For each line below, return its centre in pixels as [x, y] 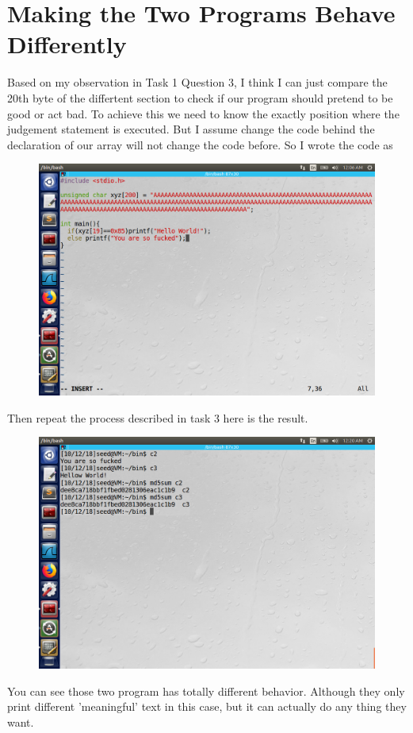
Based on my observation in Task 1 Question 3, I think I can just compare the [197, 82]
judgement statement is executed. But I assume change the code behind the [191, 129]
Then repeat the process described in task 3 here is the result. [158, 417]
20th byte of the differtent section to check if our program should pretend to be [200, 97]
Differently [67, 44]
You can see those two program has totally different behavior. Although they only [206, 691]
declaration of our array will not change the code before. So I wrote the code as [200, 144]
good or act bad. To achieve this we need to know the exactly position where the [203, 113]
